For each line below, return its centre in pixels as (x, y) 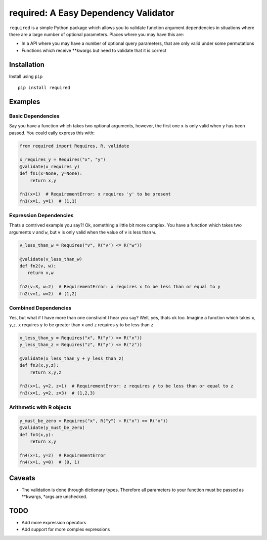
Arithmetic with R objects (40, 407)
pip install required (44, 88)
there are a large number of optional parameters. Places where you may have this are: (97, 34)
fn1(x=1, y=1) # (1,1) (48, 201)
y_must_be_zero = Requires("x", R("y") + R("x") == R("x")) (94, 421)
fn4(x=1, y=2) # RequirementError (63, 455)
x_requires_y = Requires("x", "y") (63, 160)
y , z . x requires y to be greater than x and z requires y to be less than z (81, 325)
